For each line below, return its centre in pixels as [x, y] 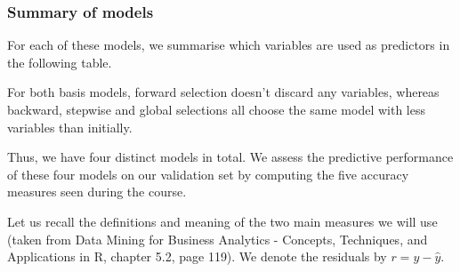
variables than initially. [70, 127]
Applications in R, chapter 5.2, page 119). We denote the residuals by [197, 256]
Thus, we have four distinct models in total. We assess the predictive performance [230, 157]
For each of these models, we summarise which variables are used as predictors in [229, 45]
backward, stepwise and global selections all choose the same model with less [216, 109]
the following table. [60, 62]
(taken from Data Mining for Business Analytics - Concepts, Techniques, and [218, 239]
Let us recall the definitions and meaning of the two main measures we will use [222, 221]
